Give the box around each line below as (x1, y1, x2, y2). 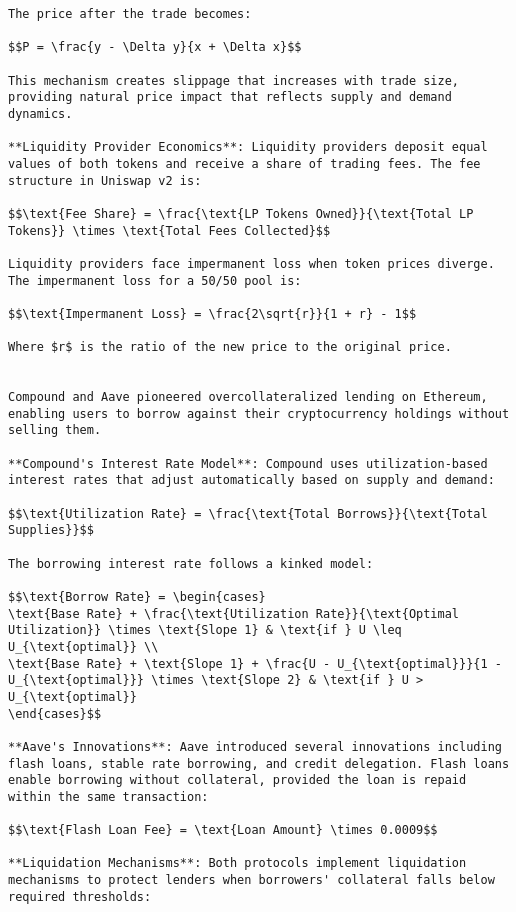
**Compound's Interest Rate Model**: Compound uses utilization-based (8, 456, 488, 471)
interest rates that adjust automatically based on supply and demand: (8, 473, 495, 488)
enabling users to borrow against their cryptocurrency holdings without (8, 406, 510, 421)
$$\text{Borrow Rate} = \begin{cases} (8, 589, 266, 604)
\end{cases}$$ (8, 706, 102, 721)
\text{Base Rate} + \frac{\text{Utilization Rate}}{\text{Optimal (8, 606, 460, 621)
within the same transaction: (8, 789, 209, 804)
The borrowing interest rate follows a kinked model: (8, 556, 374, 571)
